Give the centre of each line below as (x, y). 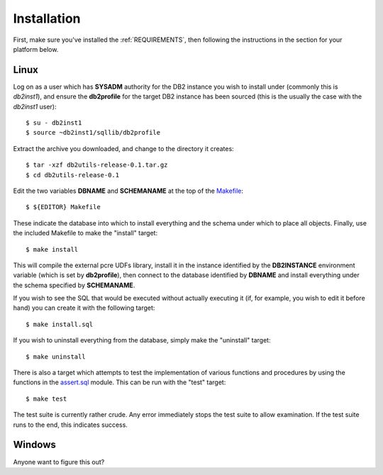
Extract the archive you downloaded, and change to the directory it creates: (123, 148)
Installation (47, 18)
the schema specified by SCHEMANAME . (74, 285)
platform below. (36, 49)
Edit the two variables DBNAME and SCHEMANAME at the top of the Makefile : (128, 191)
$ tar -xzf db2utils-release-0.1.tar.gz (97, 165)
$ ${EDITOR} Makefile (63, 207)
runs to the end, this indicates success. (70, 425)
